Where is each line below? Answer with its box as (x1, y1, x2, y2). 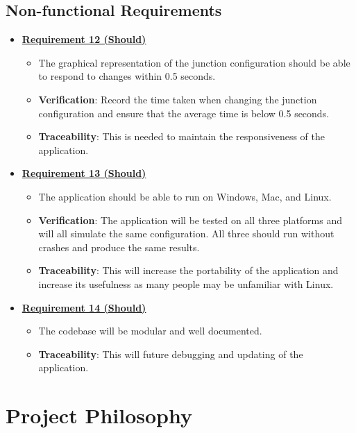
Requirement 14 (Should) (22, 300, 146, 314)
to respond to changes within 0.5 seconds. (38, 69, 216, 83)
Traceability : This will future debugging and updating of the (38, 346, 303, 361)
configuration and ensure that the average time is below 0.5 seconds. (38, 105, 330, 120)
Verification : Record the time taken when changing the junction (38, 92, 317, 106)
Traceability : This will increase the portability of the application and (38, 263, 339, 278)
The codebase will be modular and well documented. (38, 323, 262, 338)
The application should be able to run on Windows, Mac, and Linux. (38, 189, 332, 203)
